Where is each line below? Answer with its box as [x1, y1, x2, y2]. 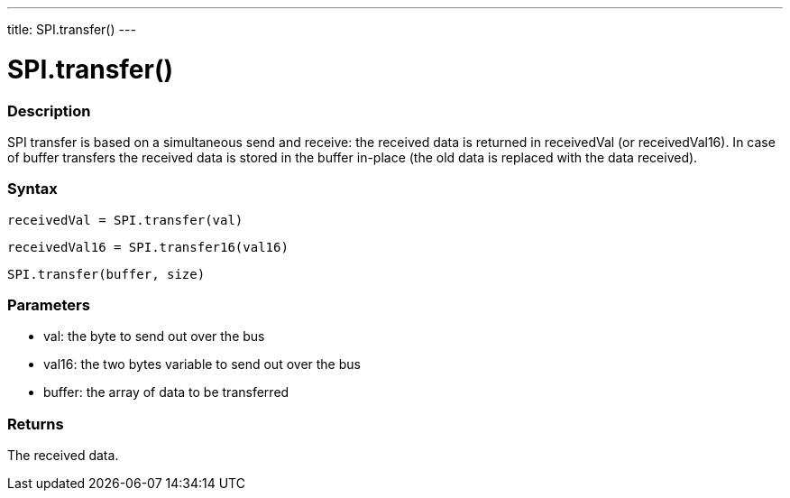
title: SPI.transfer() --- [7, 22, 136, 37]
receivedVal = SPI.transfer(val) [7, 212, 243, 227]
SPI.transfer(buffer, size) [7, 266, 206, 281]
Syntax [7, 180, 58, 198]
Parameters [7, 296, 90, 314]
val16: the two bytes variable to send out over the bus [43, 356, 361, 373]
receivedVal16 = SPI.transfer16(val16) [7, 239, 289, 254]
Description [7, 101, 91, 120]
